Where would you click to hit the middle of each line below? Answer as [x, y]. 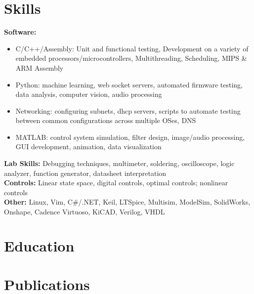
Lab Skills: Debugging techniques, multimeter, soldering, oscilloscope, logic [119, 163]
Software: [20, 32]
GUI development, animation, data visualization [88, 147]
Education [39, 245]
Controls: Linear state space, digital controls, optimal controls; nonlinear [116, 183]
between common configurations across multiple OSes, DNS [106, 120]
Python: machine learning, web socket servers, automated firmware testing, [129, 84]
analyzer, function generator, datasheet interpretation [85, 173]
